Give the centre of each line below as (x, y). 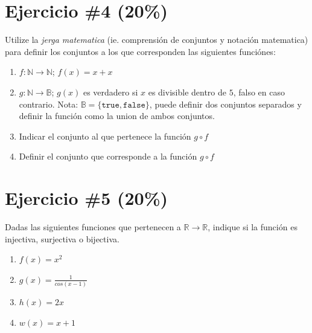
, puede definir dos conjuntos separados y (225, 104)
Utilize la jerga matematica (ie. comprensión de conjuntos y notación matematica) (157, 40)
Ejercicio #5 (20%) (87, 198)
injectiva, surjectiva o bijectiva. (62, 238)
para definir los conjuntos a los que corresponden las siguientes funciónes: (140, 51)
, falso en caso (259, 92)
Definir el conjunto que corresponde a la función (108, 156)
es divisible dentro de (187, 92)
